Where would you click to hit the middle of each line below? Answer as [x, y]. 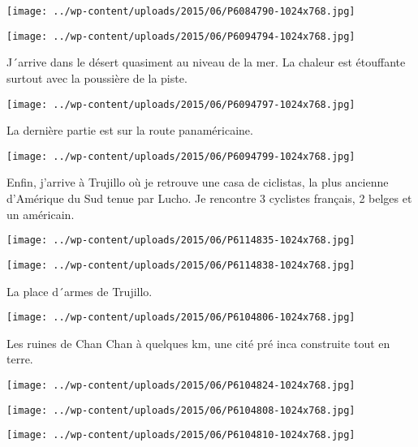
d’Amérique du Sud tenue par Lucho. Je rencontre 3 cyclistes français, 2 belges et [209, 198]
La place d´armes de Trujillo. [80, 291]
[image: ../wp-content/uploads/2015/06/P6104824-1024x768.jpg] [181, 385]
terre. [20, 359]
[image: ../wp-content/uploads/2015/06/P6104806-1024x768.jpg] [181, 318]
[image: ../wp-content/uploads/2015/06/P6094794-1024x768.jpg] [181, 36]
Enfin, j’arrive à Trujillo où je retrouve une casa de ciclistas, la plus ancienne [198, 182]
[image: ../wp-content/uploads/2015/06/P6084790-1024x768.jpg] [181, 11]
